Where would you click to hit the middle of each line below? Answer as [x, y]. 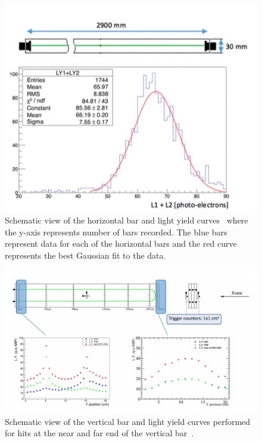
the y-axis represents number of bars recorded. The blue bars [116, 232]
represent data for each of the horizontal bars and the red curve [121, 243]
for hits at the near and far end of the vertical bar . [99, 433]
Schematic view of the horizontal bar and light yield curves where [127, 220]
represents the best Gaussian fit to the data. [85, 255]
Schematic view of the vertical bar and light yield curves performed [128, 421]
